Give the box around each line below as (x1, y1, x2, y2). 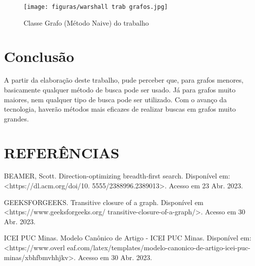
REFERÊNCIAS (4, 142, 120, 162)
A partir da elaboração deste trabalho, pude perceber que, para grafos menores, (4, 75, 244, 85)
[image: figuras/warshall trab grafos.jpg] (24, 3, 168, 10)
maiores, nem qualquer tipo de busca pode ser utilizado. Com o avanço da (4, 94, 227, 104)
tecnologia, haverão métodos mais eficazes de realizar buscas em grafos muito (4, 104, 236, 114)
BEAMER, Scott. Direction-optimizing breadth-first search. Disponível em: (4, 171, 230, 181)
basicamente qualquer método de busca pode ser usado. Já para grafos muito (4, 84, 236, 94)
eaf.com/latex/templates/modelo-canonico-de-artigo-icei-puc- (67, 242, 251, 253)
